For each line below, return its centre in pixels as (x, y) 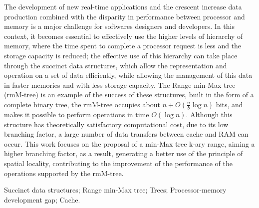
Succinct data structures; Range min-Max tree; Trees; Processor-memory (115, 190)
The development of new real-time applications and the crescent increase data (123, 6)
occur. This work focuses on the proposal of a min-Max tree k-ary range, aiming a (129, 143)
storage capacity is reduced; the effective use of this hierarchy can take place (121, 55)
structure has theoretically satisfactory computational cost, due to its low (116, 124)
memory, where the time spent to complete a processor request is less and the (123, 46)
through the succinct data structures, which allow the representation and (116, 65)
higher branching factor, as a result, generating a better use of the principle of (124, 153)
